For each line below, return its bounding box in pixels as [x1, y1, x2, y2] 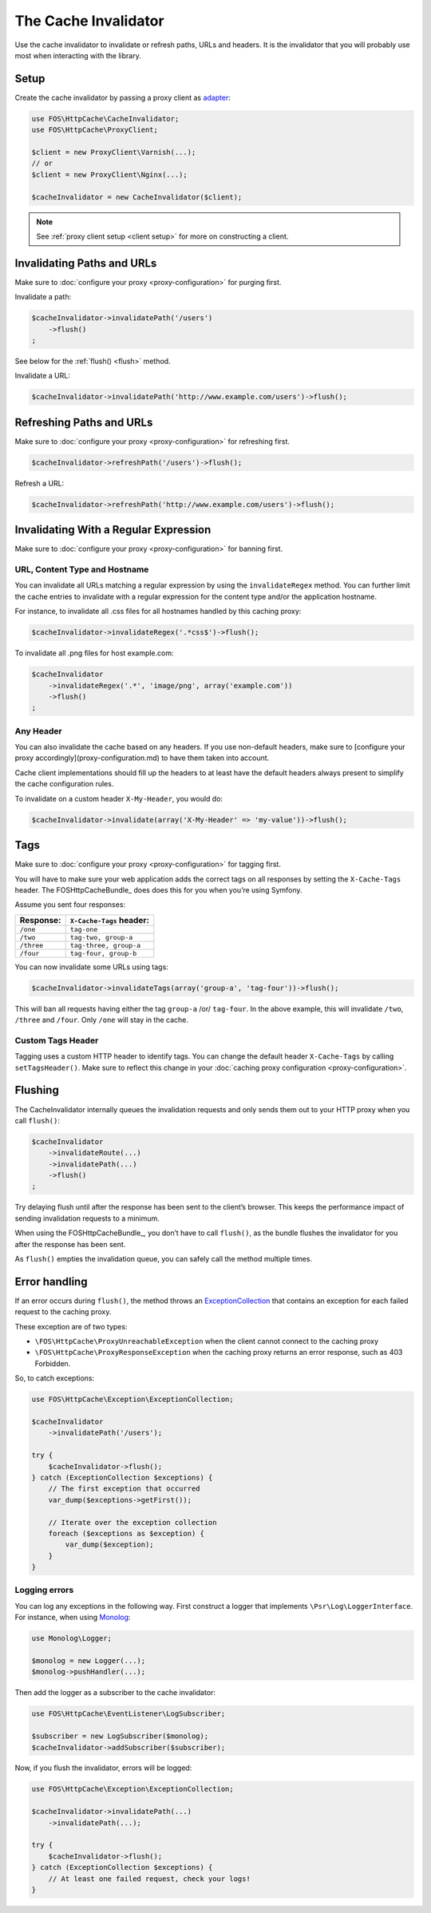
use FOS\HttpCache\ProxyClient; [31, 125, 159, 135]
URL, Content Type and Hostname [14, 564, 149, 575]
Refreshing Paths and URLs [14, 415, 153, 429]
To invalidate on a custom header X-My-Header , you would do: [14, 794, 223, 803]
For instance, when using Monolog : [14, 1613, 131, 1622]
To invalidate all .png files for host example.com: [14, 648, 175, 658]
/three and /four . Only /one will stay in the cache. [14, 1015, 189, 1025]
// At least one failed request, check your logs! [48, 1874, 251, 1883]
